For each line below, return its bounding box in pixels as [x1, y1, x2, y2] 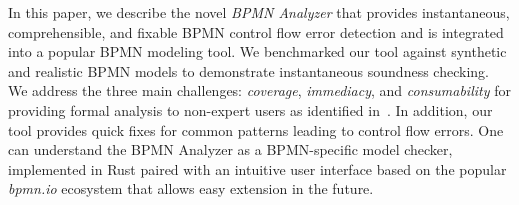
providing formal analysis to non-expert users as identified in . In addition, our [8, 99, 493, 120]
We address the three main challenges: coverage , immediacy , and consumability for [8, 80, 511, 101]
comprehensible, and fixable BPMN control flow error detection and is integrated [8, 21, 504, 42]
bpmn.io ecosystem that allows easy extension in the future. [8, 178, 374, 199]
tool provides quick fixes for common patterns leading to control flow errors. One [8, 119, 504, 140]
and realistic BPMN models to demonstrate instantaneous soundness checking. [8, 60, 489, 81]
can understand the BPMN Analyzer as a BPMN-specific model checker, [8, 139, 453, 160]
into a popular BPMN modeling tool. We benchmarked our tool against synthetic [8, 41, 507, 62]
